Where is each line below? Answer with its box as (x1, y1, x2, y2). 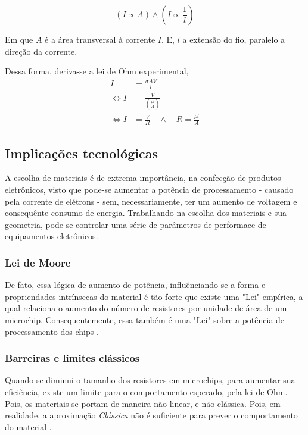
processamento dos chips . (5, 325, 99, 337)
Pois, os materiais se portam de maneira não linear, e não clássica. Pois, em (5, 397, 281, 409)
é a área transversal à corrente (45, 33, 155, 45)
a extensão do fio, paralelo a (182, 33, 285, 45)
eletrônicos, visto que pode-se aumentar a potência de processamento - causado (5, 183, 294, 195)
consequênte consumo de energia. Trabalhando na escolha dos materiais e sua (5, 206, 287, 219)
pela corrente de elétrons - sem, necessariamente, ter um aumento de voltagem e (5, 195, 297, 207)
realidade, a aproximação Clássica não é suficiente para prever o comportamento (5, 409, 298, 421)
